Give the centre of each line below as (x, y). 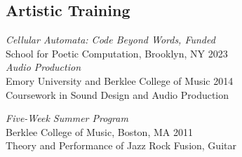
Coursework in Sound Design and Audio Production (117, 94)
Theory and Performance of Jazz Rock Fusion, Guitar (121, 145)
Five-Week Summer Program (67, 118)
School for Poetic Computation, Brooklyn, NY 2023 (117, 53)
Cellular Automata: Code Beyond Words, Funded (110, 40)
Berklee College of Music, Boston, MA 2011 (99, 131)
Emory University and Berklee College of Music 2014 (120, 80)
